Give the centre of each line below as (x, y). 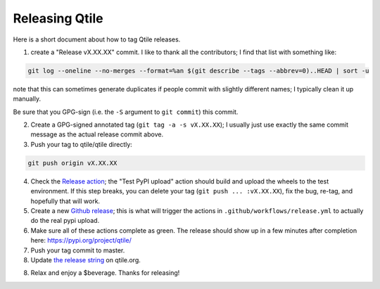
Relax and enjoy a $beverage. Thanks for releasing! (105, 273)
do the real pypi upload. (65, 221)
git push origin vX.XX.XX (72, 163)
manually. (27, 99)
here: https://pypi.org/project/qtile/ (81, 240)
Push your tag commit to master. (78, 250)
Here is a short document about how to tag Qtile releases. (97, 39)
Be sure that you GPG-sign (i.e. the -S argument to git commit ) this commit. (126, 112)
